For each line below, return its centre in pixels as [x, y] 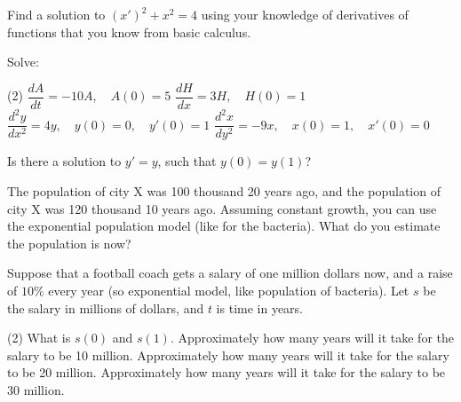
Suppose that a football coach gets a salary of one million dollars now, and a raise [230, 273]
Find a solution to [56, 14]
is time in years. [260, 307]
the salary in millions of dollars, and [106, 307]
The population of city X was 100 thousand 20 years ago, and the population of [224, 191]
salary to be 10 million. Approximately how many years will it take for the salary [228, 355]
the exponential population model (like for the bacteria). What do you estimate [224, 226]
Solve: [23, 62]
